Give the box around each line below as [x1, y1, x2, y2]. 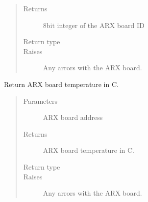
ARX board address [43, 112, 103, 122]
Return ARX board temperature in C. [4, 79, 119, 89]
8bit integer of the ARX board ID [43, 20, 145, 30]
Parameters [23, 95, 57, 106]
